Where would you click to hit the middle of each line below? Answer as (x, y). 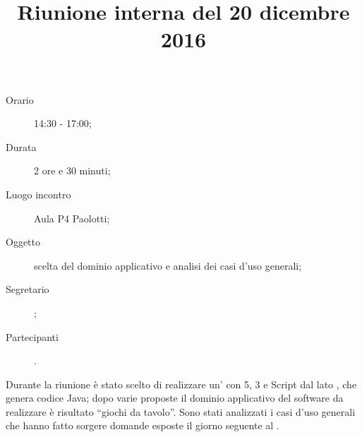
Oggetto (23, 242)
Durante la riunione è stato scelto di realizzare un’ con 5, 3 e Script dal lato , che (181, 384)
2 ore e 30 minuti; (72, 170)
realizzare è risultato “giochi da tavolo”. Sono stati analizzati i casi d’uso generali (181, 411)
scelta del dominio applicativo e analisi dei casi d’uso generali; (168, 265)
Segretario (28, 289)
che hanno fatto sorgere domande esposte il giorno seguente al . (143, 425)
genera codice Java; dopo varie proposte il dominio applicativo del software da (175, 398)
